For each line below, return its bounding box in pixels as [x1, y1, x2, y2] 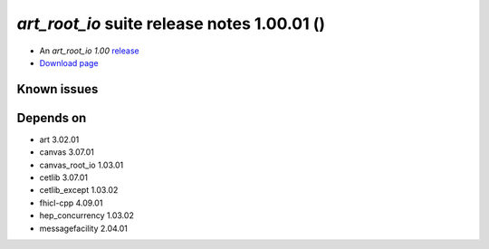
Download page [39, 57, 99, 68]
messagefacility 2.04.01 [39, 223, 129, 234]
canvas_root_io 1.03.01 [39, 159, 124, 170]
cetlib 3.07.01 [39, 172, 88, 183]
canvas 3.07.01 [39, 147, 94, 158]
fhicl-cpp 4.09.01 [39, 197, 103, 208]
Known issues [16, 81, 99, 97]
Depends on [16, 110, 87, 126]
